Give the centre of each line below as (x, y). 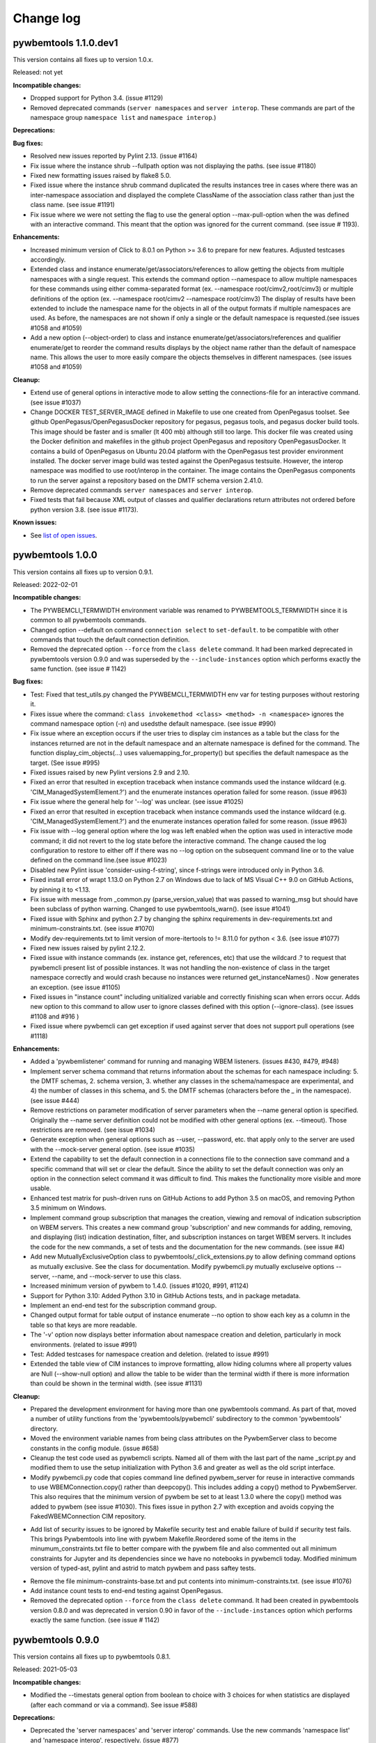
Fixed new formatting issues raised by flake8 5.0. (101, 175)
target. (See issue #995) (65, 763)
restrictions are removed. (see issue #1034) (93, 1130)
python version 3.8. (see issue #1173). (84, 510)
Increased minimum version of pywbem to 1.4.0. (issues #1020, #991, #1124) (140, 1286)
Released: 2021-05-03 (45, 1669)
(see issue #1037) (56, 402)
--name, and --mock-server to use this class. (117, 1276)
